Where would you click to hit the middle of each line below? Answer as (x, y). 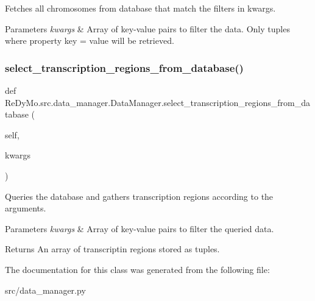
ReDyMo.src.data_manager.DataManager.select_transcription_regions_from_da (157, 102)
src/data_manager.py (45, 290)
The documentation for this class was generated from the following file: (137, 269)
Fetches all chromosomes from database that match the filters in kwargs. (140, 8)
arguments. (26, 208)
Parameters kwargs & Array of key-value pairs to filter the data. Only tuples (147, 28)
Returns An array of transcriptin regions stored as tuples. (112, 249)
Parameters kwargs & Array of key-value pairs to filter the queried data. (140, 228)
